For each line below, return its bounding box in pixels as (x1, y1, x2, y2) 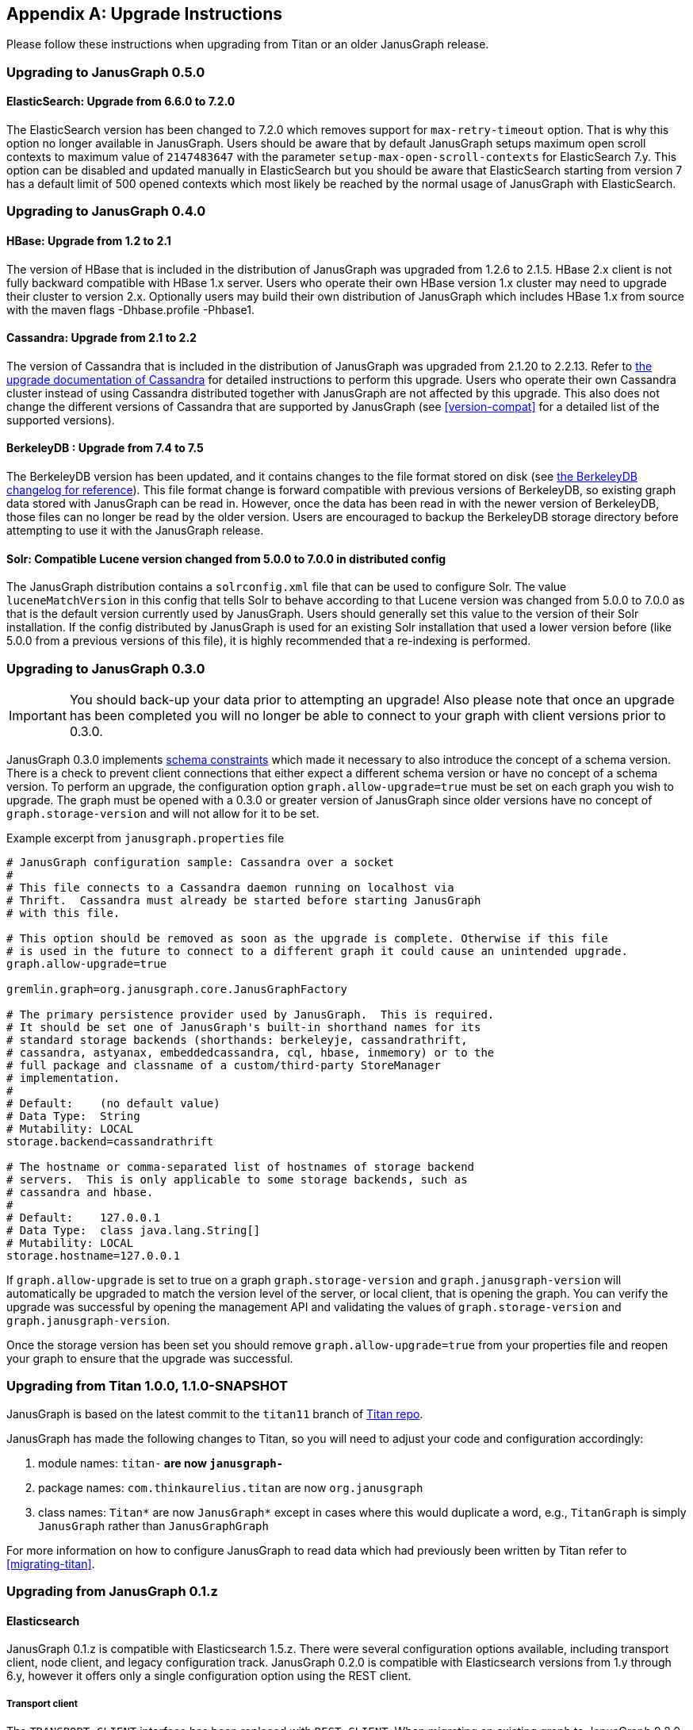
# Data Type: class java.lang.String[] (6, 1224, 261, 1237)
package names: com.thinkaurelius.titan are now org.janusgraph (38, 1480, 423, 1494)
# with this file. (6, 907, 121, 920)
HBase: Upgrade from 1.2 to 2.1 (6, 234, 171, 247)
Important (9, 708, 67, 724)
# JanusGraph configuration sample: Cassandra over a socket (6, 856, 394, 869)
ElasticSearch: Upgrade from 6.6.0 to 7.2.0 (6, 94, 235, 109)
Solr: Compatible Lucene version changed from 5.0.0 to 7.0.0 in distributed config (6, 551, 446, 566)
